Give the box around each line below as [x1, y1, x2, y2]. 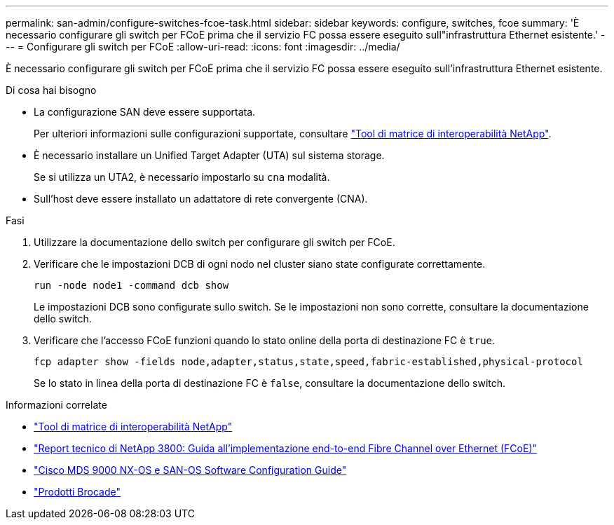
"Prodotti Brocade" [34, 486, 121, 498]
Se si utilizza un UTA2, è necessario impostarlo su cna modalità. [34, 171, 330, 183]
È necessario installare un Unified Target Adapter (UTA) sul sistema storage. [34, 149, 385, 161]
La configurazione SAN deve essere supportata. [34, 106, 256, 118]
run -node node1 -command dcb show [34, 280, 229, 291]
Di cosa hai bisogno [6, 84, 97, 96]
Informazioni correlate [6, 399, 107, 411]
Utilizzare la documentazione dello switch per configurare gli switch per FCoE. [34, 236, 395, 248]
